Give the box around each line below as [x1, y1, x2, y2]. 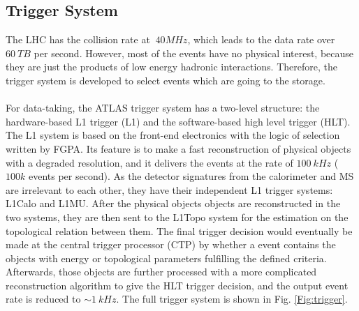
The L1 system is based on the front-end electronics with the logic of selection [6, 128, 340, 142]
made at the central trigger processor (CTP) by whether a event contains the [6, 237, 336, 252]
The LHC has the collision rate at [6, 32, 150, 47]
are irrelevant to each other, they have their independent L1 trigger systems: [6, 182, 333, 197]
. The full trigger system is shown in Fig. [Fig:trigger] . [116, 291, 348, 306]
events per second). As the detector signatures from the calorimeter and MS [28, 169, 354, 183]
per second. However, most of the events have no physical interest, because [34, 45, 354, 60]
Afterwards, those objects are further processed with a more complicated [6, 264, 317, 279]
